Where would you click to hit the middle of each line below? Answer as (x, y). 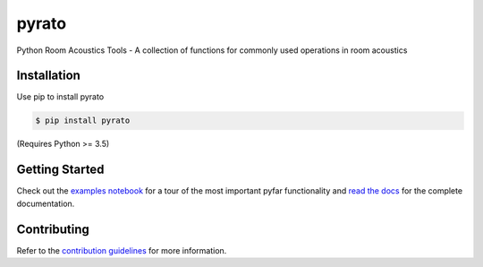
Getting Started (60, 170)
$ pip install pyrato (83, 121)
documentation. (46, 203)
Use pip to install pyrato (60, 97)
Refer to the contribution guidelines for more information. (122, 250)
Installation (48, 76)
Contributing (53, 229)
